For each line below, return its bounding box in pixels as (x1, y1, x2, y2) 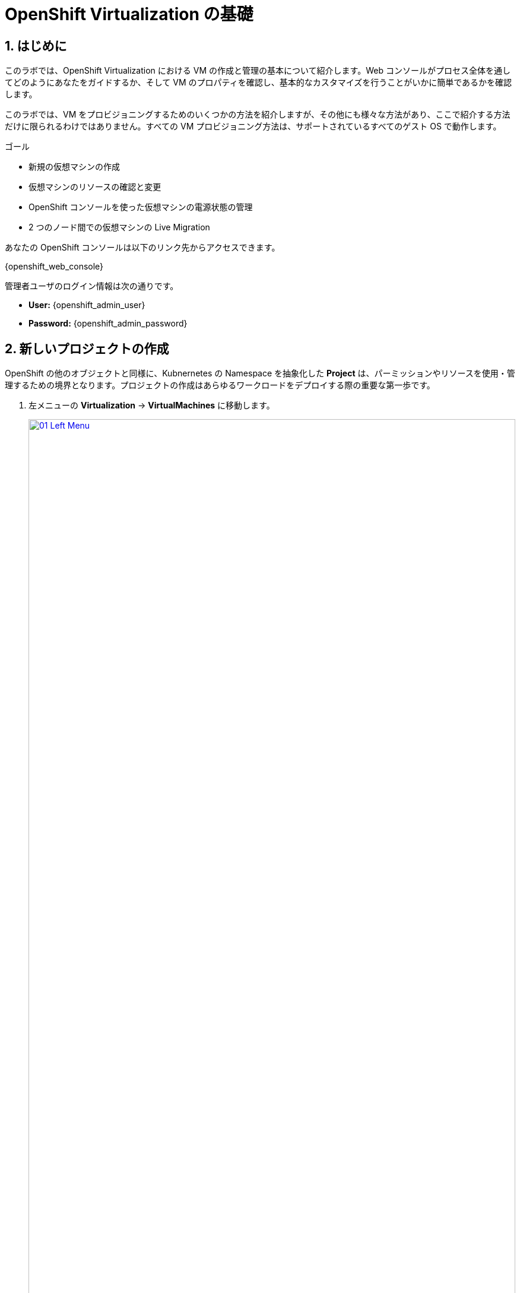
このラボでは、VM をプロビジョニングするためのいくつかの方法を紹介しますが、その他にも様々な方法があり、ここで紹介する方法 (5, 109, 511, 120)
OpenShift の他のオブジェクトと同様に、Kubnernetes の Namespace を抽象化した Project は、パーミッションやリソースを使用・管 (5, 368, 515, 379)
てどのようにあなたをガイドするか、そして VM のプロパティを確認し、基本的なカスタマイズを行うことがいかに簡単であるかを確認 (5, 77, 512, 88)
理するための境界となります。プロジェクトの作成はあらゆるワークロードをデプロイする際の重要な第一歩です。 (5, 380, 435, 391)
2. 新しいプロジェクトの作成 (5, 341, 169, 356)
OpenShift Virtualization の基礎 (5, 4, 253, 24)
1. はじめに (5, 38, 67, 53)
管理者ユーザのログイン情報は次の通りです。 (5, 281, 179, 291)
